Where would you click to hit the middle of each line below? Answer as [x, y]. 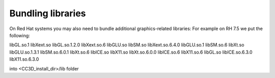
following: [20, 35]
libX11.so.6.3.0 [24, 59]
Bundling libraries [48, 13]
